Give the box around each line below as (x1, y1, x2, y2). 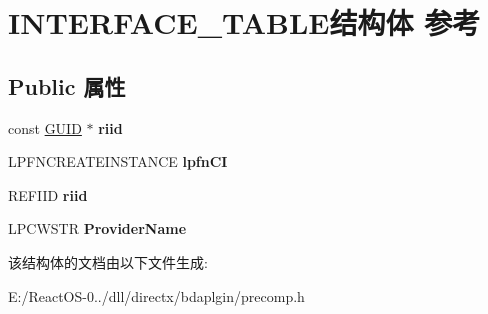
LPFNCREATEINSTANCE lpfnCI (8, 151, 228, 172)
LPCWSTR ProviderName (8, 218, 187, 239)
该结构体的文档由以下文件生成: (8, 251, 208, 272)
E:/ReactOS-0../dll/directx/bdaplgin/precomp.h (8, 285, 305, 306)
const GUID (8, 117, 82, 138)
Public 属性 (8, 70, 126, 101)
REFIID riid (8, 184, 88, 205)
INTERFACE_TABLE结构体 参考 (8, 2, 481, 43)
